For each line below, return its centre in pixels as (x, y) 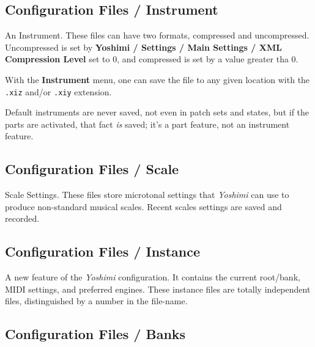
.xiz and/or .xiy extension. (58, 91)
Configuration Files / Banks (95, 334)
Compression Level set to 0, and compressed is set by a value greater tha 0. (152, 59)
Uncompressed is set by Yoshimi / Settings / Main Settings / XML (143, 47)
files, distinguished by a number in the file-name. (96, 301)
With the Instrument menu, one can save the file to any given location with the (157, 79)
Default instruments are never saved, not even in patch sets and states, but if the (157, 112)
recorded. (22, 218)
